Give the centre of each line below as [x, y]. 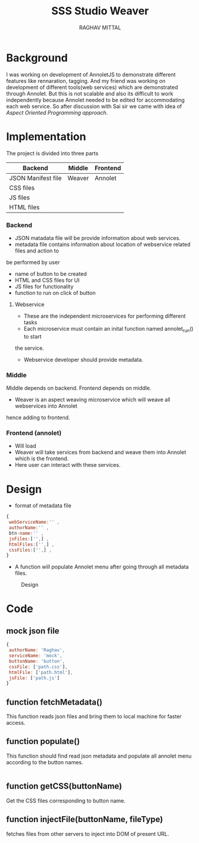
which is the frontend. [42, 459]
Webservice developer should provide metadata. [83, 359]
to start [32, 336]
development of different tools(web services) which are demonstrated [92, 87]
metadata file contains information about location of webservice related [102, 244]
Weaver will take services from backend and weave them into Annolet [100, 453]
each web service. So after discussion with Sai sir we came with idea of [94, 106]
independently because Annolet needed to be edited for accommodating [95, 100]
